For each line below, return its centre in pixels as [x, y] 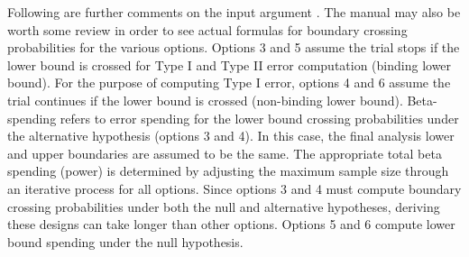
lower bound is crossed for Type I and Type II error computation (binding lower [230, 64]
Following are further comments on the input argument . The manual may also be [234, 12]
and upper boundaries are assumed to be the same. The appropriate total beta [225, 153]
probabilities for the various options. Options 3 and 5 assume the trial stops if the [234, 47]
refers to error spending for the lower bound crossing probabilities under [259, 118]
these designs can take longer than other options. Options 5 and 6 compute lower [231, 224]
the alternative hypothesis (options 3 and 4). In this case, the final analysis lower [231, 136]
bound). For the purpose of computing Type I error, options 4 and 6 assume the [229, 83]
